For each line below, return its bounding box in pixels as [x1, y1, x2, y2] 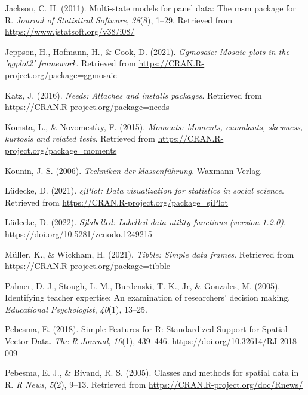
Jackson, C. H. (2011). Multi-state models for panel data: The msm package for [5, 2, 296, 14]
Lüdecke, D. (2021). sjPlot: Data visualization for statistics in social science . [5, 184, 284, 197]
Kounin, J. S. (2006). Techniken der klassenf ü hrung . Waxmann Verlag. [5, 164, 263, 176]
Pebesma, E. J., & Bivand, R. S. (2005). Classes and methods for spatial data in [5, 366, 299, 379]
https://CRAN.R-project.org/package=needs [5, 100, 170, 113]
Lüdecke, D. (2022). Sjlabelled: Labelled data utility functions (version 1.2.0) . [5, 216, 286, 228]
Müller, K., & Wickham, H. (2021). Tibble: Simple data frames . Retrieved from [5, 247, 294, 260]
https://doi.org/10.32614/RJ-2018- [172, 335, 300, 347]
